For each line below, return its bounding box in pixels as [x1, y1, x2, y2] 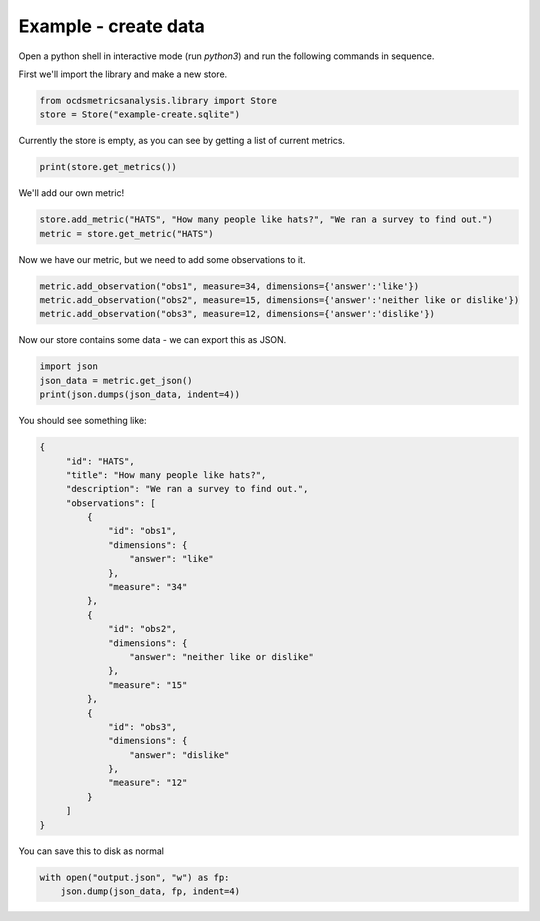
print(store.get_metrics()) [39, 161, 177, 173]
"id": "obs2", [108, 623, 177, 635]
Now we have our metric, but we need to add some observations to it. [18, 253, 306, 265]
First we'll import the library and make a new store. [18, 68, 228, 80]
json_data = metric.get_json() [39, 375, 194, 386]
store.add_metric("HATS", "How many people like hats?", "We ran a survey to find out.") [39, 214, 494, 225]
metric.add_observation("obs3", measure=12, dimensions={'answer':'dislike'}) [39, 308, 435, 320]
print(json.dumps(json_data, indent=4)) [39, 389, 240, 400]
